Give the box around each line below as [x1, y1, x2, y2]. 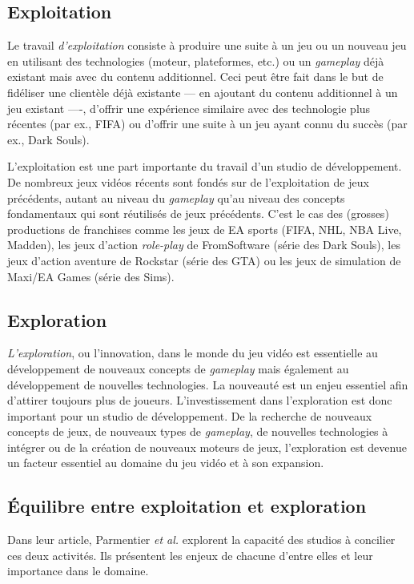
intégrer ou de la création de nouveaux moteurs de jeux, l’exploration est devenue [7, 438, 407, 455]
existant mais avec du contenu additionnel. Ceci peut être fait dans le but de [7, 68, 384, 85]
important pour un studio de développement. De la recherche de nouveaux [7, 407, 372, 424]
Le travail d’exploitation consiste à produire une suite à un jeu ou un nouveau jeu [7, 37, 407, 54]
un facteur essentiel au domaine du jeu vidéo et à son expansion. [7, 454, 324, 471]
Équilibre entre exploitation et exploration [7, 493, 367, 518]
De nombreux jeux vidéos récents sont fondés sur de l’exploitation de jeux [7, 173, 369, 190]
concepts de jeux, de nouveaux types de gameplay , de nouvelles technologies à [7, 423, 388, 440]
